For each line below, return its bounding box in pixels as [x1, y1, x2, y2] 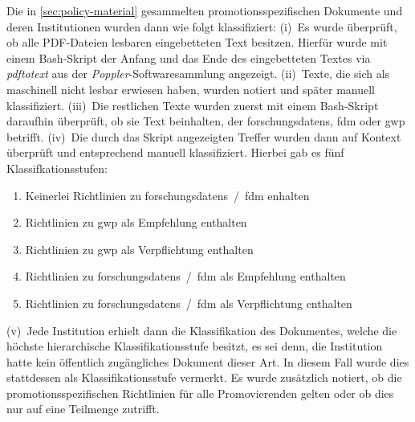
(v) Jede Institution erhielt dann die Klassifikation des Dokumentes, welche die [6, 322, 397, 338]
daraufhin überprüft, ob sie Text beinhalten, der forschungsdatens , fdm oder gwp [6, 113, 405, 129]
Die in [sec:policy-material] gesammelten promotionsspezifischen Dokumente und [6, 2, 403, 18]
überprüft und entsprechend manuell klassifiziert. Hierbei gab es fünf [6, 144, 344, 161]
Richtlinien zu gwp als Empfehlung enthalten [25, 214, 247, 231]
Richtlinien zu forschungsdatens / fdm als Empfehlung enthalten [25, 268, 346, 285]
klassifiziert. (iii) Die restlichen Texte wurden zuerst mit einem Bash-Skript [6, 96, 379, 113]
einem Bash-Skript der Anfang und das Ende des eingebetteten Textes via [6, 49, 371, 66]
